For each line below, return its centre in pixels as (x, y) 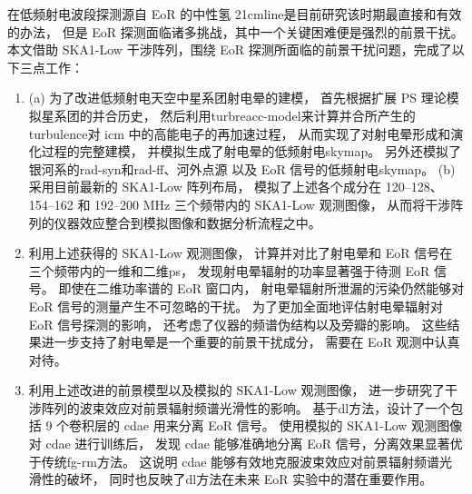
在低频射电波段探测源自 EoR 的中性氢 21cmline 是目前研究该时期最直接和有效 (235, 14)
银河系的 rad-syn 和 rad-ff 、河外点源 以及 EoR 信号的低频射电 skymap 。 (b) (242, 168)
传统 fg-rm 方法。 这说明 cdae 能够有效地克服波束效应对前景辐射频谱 (241, 461)
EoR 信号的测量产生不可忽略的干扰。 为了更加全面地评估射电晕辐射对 (236, 306)
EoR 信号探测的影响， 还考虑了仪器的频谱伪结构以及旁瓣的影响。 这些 (238, 324)
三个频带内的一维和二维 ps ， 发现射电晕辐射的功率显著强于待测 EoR (229, 270)
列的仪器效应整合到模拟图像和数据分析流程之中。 (175, 222)
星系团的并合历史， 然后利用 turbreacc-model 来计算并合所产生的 (228, 115)
